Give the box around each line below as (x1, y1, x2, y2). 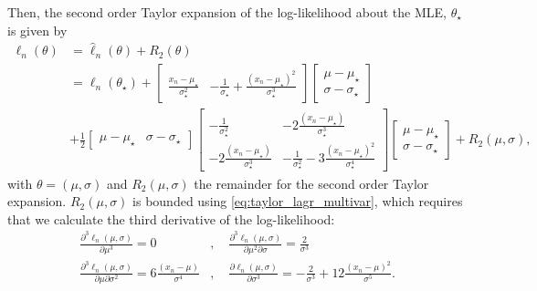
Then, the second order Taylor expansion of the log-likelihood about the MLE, (7, 3, 447, 21)
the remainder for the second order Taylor (194, 173, 429, 192)
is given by (7, 20, 68, 39)
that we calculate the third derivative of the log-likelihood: (7, 209, 335, 228)
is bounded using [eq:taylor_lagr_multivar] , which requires (132, 192, 463, 211)
